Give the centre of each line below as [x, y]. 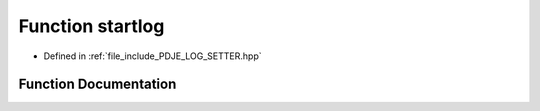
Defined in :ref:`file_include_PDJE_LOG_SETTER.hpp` [152, 56]
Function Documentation [97, 84]
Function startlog [91, 26]
